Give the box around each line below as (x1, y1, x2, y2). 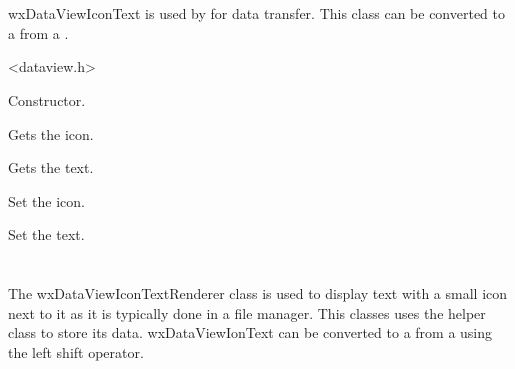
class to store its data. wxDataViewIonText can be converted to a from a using (8, 322, 493, 343)
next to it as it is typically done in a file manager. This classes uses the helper (8, 302, 486, 323)
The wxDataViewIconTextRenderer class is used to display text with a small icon (8, 283, 508, 304)
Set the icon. (8, 190, 85, 211)
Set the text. (8, 224, 85, 245)
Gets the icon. (8, 123, 94, 144)
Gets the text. (8, 157, 94, 178)
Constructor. (8, 89, 86, 110)
